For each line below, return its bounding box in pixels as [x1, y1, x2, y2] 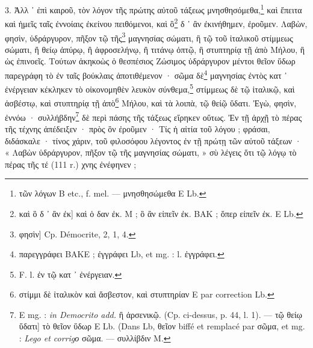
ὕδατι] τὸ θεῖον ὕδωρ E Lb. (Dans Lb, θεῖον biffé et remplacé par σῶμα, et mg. [19, 320, 305, 332]
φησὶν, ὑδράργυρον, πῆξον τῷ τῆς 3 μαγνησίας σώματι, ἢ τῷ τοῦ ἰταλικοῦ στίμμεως [5, 29, 293, 44]
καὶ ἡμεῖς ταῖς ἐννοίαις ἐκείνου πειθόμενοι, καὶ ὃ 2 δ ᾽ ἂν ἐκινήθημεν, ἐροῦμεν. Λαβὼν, [5, 16, 308, 29]
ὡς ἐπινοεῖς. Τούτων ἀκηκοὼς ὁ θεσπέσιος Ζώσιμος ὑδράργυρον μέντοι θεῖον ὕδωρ [5, 55, 296, 67]
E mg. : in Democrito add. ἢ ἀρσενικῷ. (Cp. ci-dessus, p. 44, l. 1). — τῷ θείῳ [19, 308, 303, 320]
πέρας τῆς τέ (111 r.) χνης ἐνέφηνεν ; [5, 157, 137, 170]
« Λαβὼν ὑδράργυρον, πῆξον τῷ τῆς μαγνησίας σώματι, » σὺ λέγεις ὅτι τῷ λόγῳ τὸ [5, 146, 297, 159]
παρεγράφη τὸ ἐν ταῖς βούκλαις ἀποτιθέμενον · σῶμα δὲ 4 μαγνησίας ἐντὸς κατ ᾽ [5, 67, 287, 81]
